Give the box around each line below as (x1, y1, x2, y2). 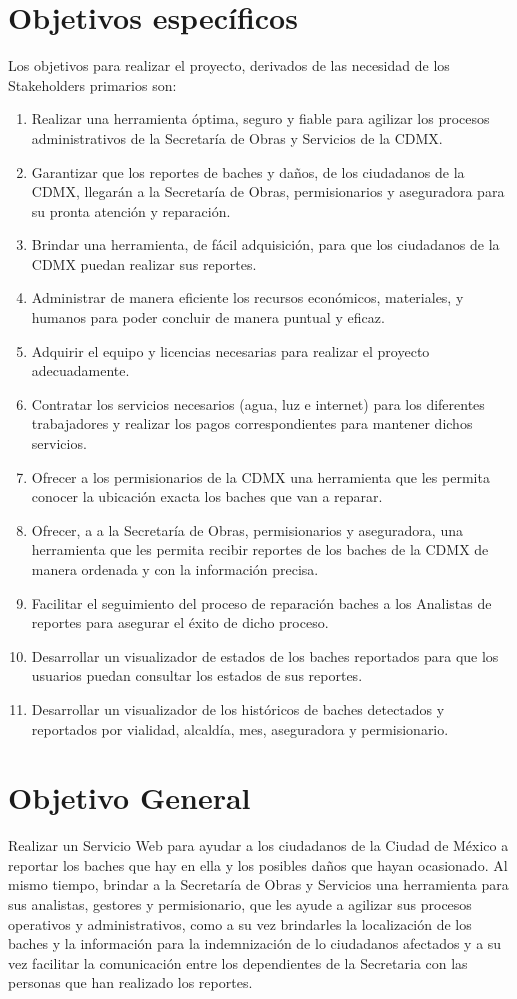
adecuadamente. (31, 360, 130, 381)
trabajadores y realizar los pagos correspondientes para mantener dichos (31, 413, 473, 434)
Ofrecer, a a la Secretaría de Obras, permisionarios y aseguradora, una (31, 519, 463, 540)
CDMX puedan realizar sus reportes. (31, 253, 257, 274)
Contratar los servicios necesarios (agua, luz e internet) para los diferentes (31, 393, 485, 414)
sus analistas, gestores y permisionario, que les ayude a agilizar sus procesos (8, 894, 472, 915)
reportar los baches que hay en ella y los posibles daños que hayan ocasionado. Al (8, 854, 508, 875)
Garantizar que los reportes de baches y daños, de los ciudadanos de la (31, 161, 465, 182)
